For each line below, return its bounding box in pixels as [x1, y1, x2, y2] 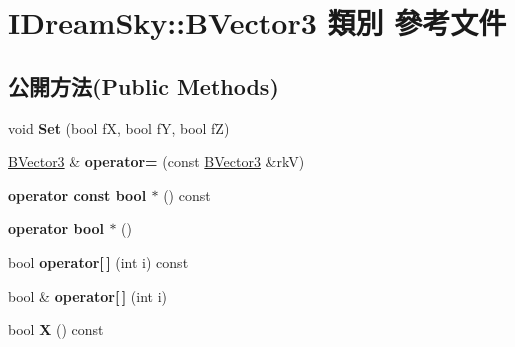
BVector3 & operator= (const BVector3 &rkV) [8, 151, 305, 172]
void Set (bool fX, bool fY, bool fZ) [8, 117, 230, 138]
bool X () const [8, 319, 104, 340]
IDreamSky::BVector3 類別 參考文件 [8, 2, 507, 43]
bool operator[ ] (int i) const [8, 251, 189, 272]
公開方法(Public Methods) [8, 70, 279, 101]
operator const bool [8, 184, 147, 205]
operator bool [8, 218, 104, 239]
